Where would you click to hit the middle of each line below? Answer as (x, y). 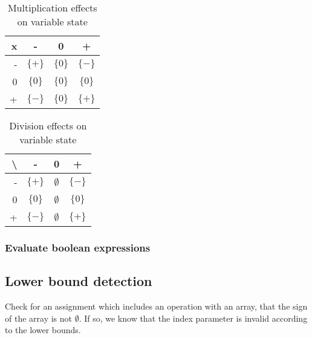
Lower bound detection (79, 281)
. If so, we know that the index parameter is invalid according (193, 318)
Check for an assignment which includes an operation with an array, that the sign (156, 306)
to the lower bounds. (43, 330)
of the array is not (38, 318)
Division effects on (48, 125)
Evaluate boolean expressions (78, 247)
